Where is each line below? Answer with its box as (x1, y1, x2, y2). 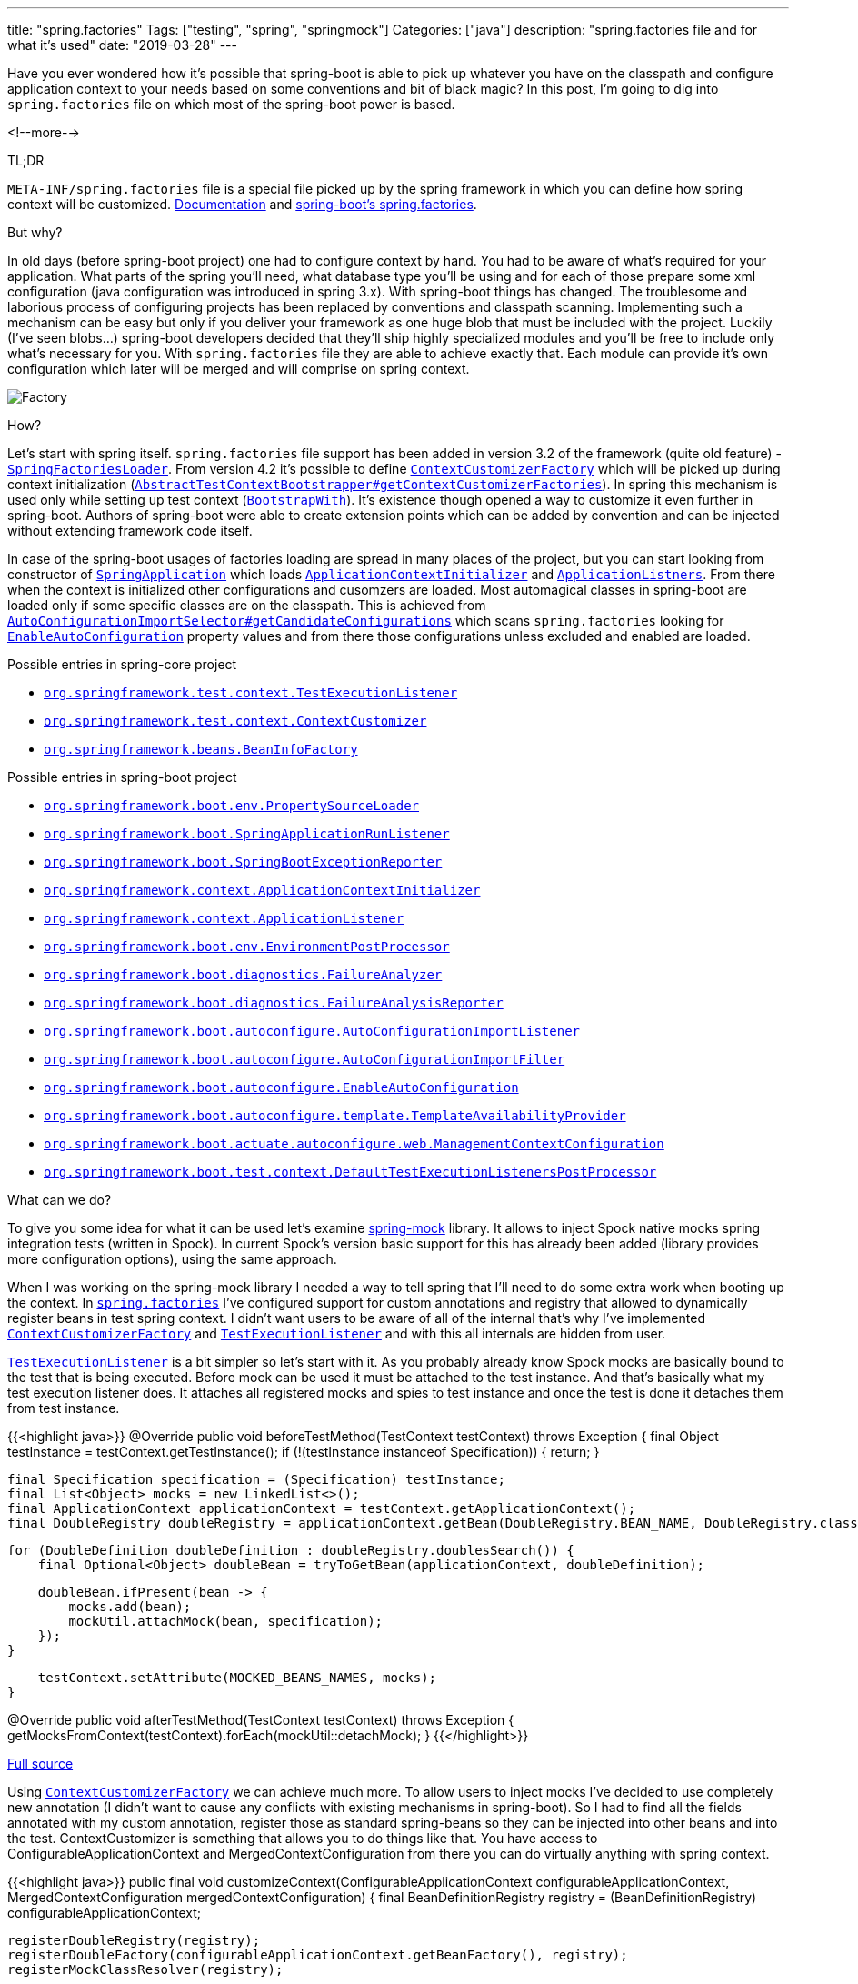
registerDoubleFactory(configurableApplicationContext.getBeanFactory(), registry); (7, 1948, 628, 1962)
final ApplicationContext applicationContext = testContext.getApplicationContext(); (7, 1501, 636, 1516)
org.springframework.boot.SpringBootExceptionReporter (44, 855, 443, 869)
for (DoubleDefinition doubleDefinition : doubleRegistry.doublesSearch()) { (7, 1543, 574, 1558)
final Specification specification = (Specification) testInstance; (7, 1472, 505, 1487)
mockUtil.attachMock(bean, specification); (68, 1614, 384, 1628)
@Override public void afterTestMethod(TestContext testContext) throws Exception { (7, 1712, 514, 1728)
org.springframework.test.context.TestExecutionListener (44, 686, 458, 700)
